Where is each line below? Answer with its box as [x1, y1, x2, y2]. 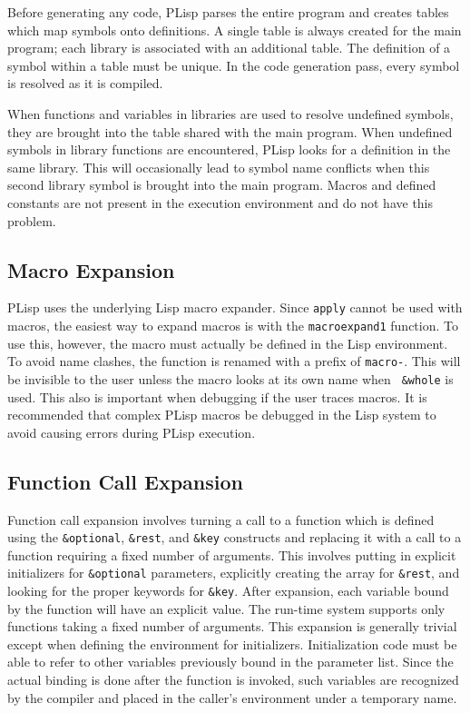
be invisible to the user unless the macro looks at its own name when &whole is [7, 369, 454, 388]
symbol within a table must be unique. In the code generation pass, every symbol [7, 55, 460, 74]
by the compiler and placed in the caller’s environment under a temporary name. [7, 688, 457, 707]
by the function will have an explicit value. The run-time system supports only [7, 599, 446, 618]
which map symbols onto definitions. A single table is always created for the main [7, 20, 462, 39]
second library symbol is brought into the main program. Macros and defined [7, 175, 436, 194]
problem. [7, 211, 56, 230]
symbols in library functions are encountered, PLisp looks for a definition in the [7, 140, 451, 159]
